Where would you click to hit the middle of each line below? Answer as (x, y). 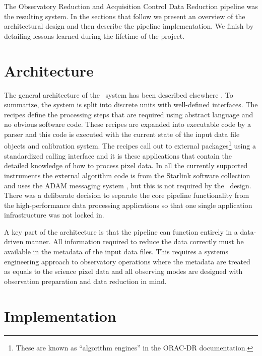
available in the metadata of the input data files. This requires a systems (116, 252)
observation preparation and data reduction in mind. (85, 281)
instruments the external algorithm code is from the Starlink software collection (127, 175)
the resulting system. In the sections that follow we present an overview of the (125, 16)
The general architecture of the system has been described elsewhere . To (119, 94)
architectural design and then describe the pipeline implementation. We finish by (129, 26)
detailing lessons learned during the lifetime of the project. (94, 35)
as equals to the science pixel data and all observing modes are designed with (123, 271)
